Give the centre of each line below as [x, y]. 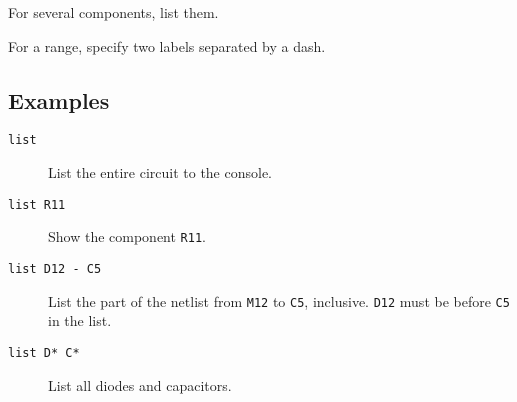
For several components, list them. [113, 12]
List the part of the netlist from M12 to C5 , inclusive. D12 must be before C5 [279, 300]
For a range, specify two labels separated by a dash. [167, 45]
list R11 [37, 204]
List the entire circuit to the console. [160, 172]
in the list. [80, 320]
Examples [59, 99]
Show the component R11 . [127, 236]
